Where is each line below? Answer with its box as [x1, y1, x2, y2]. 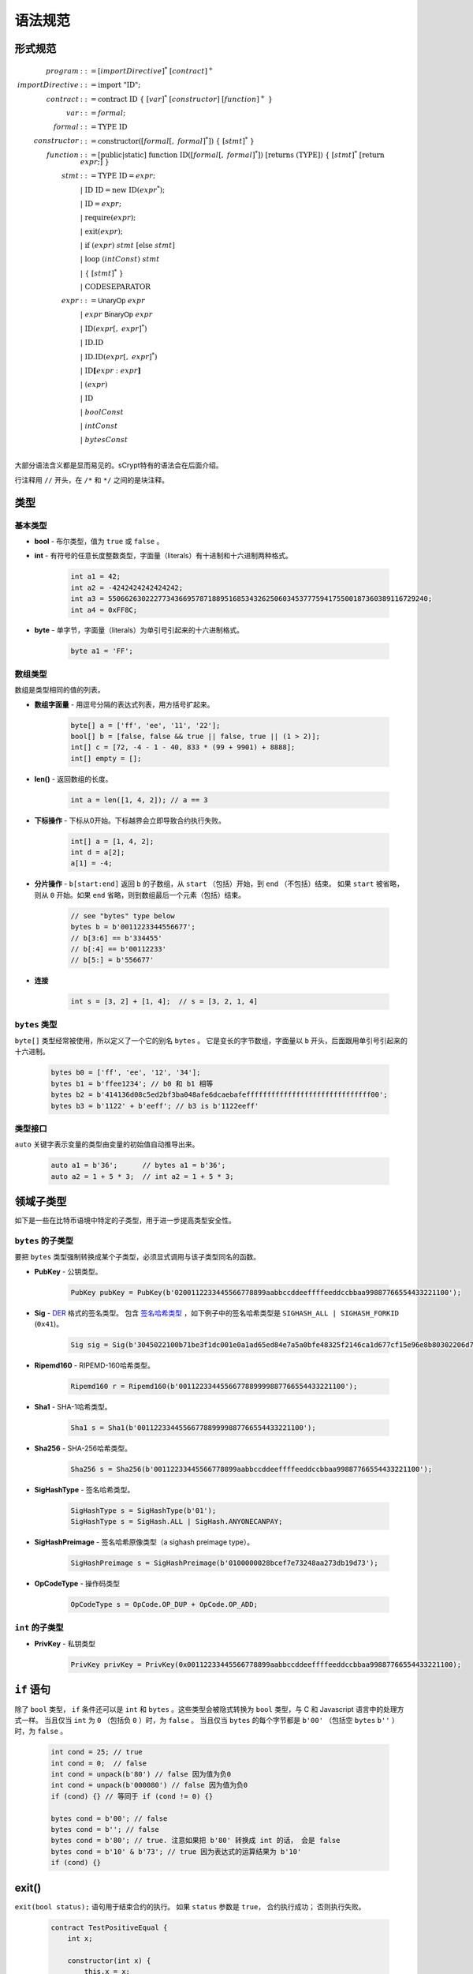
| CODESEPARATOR [80, 283, 151, 291]
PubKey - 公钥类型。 [34, 1267, 102, 1276]
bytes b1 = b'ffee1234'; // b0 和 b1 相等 [50, 1079, 214, 1088]
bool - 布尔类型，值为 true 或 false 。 [34, 536, 164, 546]
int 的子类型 [14, 1622, 64, 1633]
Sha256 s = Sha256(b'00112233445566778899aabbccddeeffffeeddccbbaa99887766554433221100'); [70, 1465, 433, 1474]
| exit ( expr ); [80, 227, 124, 236]
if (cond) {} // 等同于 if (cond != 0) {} [50, 1792, 214, 1800]
